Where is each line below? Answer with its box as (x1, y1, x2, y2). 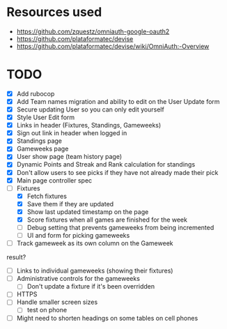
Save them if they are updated (26, 199, 114, 208)
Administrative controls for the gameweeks (16, 275, 141, 283)
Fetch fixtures (26, 192, 68, 200)
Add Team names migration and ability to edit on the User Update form (16, 97, 220, 105)
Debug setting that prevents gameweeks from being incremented (26, 223, 214, 231)
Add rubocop (16, 89, 55, 98)
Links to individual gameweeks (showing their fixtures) (16, 266, 173, 275)
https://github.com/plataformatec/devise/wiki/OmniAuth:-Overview (16, 42, 210, 50)
